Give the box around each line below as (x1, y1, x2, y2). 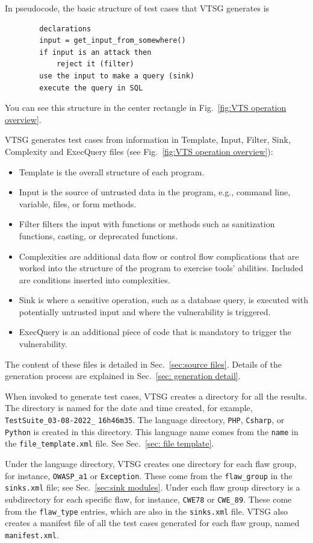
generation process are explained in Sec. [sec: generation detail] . (5, 369, 241, 382)
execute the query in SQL (39, 83, 143, 92)
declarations (39, 24, 91, 33)
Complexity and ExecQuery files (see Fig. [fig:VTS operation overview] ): (5, 145, 273, 157)
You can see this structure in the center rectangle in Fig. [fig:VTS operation (5, 101, 287, 114)
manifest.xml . (5, 528, 59, 541)
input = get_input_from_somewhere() (39, 36, 186, 45)
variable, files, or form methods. (19, 197, 137, 210)
